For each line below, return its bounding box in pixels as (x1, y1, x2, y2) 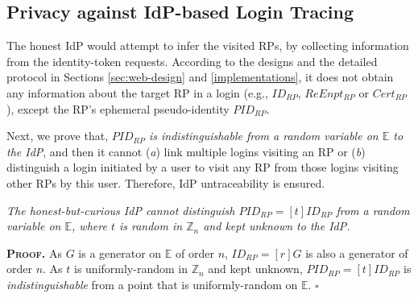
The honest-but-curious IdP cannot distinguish (6, 201, 235, 218)
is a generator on (78, 244, 162, 261)
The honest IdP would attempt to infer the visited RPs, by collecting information (6, 37, 409, 54)
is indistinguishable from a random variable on (148, 127, 379, 144)
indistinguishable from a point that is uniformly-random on (6, 275, 298, 292)
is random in (118, 217, 183, 234)
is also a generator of (305, 244, 408, 261)
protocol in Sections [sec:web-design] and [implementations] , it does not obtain (6, 68, 394, 85)
